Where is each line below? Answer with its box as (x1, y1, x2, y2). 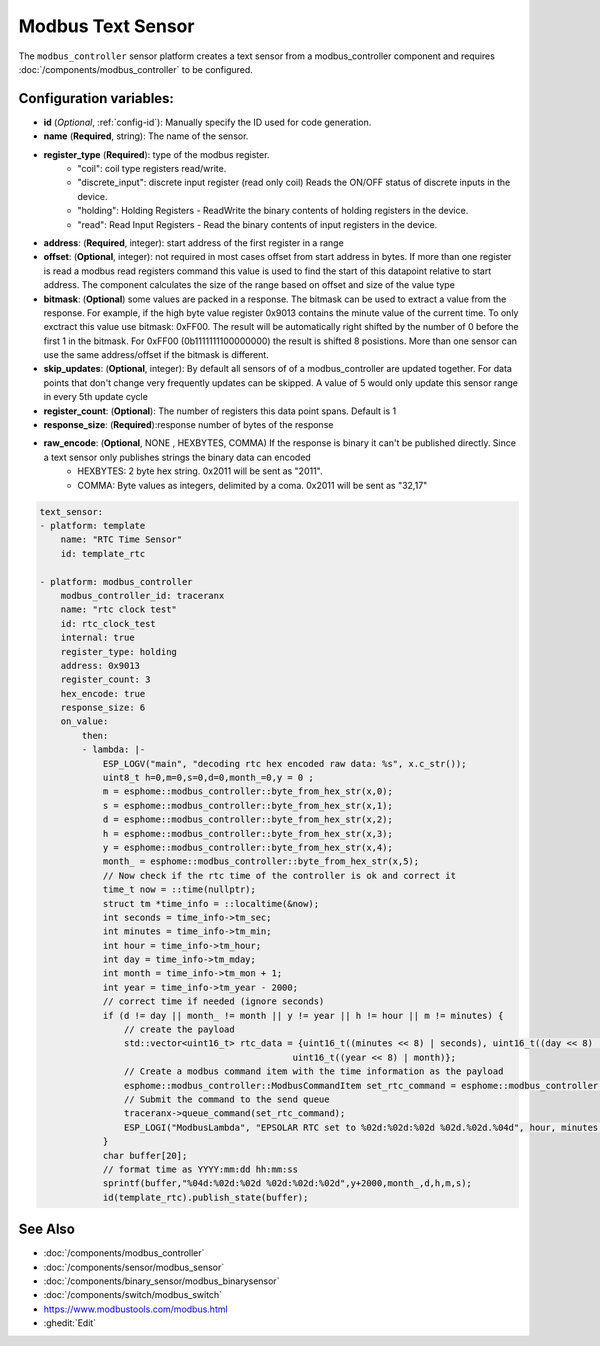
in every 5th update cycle (43, 391, 149, 403)
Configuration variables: (18, 90, 175, 107)
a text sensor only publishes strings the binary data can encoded (43, 451, 312, 463)
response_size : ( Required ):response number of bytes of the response (43, 419, 334, 431)
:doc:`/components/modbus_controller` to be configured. (18, 63, 254, 75)
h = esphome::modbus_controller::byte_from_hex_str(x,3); (102, 828, 394, 839)
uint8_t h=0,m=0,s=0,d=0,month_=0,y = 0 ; (102, 772, 314, 784)
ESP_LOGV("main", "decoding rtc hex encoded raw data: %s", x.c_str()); (102, 758, 467, 769)
